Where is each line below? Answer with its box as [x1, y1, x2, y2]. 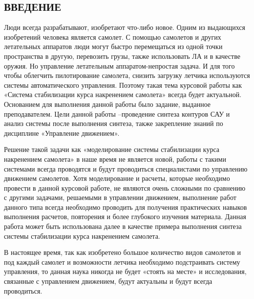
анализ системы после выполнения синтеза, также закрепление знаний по [4, 118, 223, 128]
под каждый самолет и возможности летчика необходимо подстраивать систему [4, 256, 240, 267]
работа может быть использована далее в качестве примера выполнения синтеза [4, 221, 242, 231]
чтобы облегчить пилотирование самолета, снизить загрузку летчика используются [4, 70, 250, 80]
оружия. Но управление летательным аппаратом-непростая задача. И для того [4, 60, 235, 71]
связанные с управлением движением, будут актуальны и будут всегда [4, 276, 212, 286]
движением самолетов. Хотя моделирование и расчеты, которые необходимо [4, 173, 230, 183]
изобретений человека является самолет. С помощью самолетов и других [4, 31, 221, 42]
